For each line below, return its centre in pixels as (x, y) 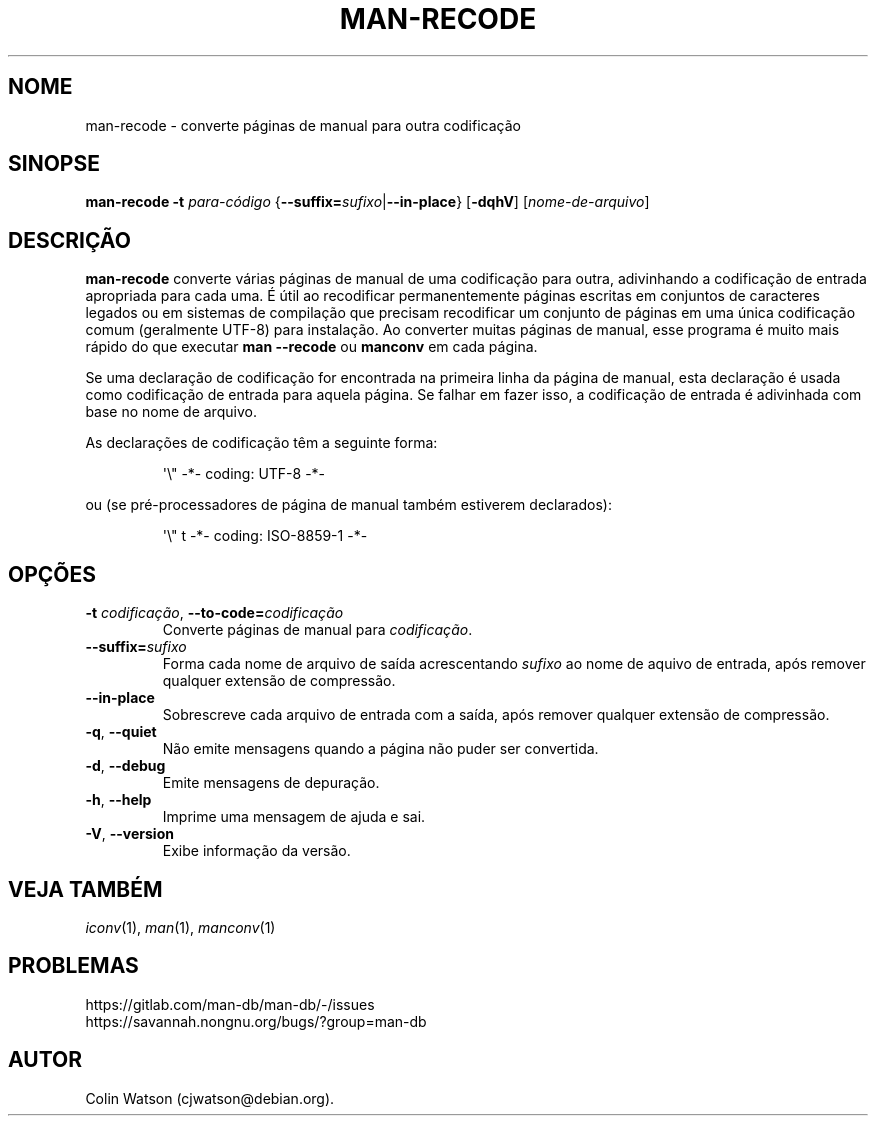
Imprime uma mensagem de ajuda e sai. (294, 817)
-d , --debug (125, 766)
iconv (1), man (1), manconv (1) (180, 927)
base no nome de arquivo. (171, 412)
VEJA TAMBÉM (85, 889)
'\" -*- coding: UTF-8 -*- (244, 474)
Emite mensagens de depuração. (271, 783)
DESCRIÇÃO (69, 240)
